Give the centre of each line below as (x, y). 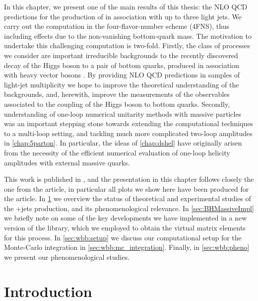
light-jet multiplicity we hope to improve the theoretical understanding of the (122, 84)
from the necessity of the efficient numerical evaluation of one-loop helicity (117, 152)
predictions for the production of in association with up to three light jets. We (123, 16)
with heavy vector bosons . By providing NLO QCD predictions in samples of (122, 75)
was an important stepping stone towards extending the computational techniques (129, 123)
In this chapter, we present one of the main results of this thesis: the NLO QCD (126, 6)
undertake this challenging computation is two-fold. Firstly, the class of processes (127, 45)
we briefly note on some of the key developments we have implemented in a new (126, 218)
